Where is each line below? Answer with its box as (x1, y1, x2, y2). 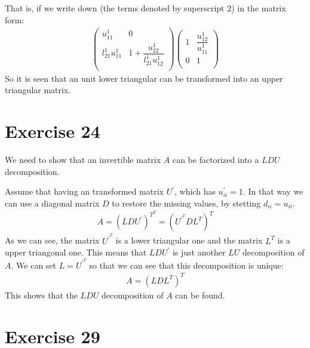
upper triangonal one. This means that (5, 246, 147, 258)
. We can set (11, 258, 57, 271)
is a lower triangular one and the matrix (115, 234, 263, 247)
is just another (172, 246, 226, 258)
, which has (174, 185, 216, 198)
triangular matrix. (5, 84, 71, 96)
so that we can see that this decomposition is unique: (89, 258, 284, 271)
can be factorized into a (172, 153, 259, 165)
